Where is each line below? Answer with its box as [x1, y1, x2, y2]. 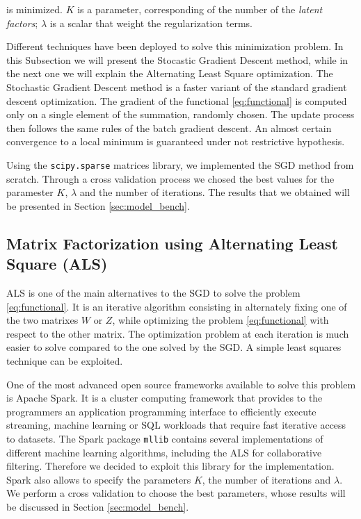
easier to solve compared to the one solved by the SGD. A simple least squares [6, 340, 342, 354]
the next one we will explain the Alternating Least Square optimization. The [6, 66, 333, 81]
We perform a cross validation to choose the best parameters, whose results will [6, 486, 346, 500]
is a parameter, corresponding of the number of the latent [77, 2, 323, 16]
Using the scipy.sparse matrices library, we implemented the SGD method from [6, 157, 354, 172]
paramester [6, 185, 54, 199]
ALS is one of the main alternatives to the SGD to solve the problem [6, 285, 300, 299]
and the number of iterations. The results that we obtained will [79, 185, 350, 199]
